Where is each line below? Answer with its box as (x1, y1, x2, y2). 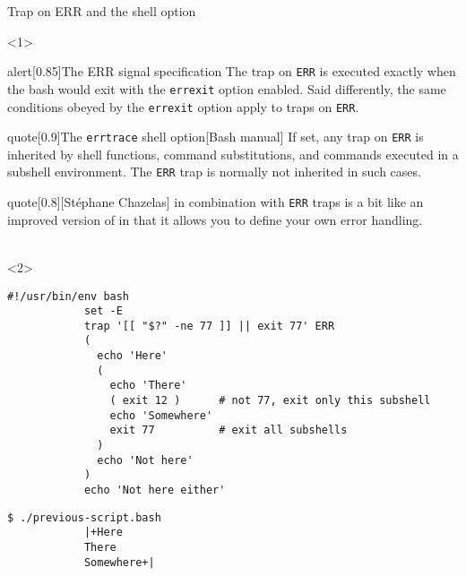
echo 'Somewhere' (109, 408, 213, 422)
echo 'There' (109, 379, 187, 392)
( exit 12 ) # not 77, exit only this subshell (109, 394, 431, 408)
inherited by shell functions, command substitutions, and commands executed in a (7, 144, 459, 163)
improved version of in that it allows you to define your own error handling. (7, 210, 423, 228)
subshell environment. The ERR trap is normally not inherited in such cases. (7, 162, 421, 181)
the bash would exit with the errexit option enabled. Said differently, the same (7, 79, 446, 98)
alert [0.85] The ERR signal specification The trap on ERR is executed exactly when (7, 62, 456, 81)
